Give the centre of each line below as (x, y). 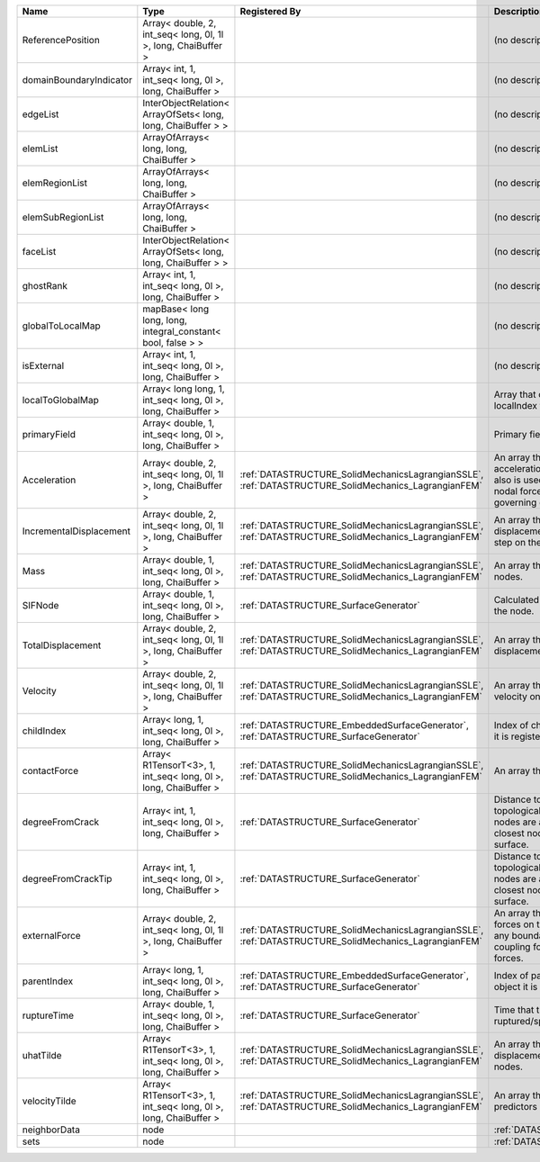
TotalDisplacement (62, 645)
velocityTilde (49, 1101)
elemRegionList (55, 183)
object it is (516, 987)
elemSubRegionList (63, 217)
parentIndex (48, 981)
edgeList (40, 114)
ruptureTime (48, 1015)
